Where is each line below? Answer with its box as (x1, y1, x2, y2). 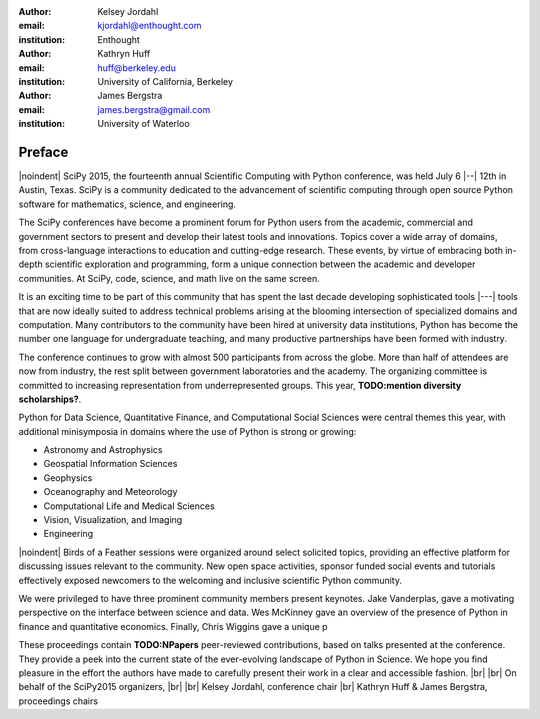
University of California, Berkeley (97, 75, 234, 87)
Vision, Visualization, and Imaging (43, 514, 183, 526)
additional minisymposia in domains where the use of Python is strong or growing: (18, 425, 357, 437)
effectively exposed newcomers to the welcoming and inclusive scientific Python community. (18, 574, 402, 586)
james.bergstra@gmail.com (97, 103, 211, 115)
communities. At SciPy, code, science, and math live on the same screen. (18, 272, 320, 284)
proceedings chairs (18, 695, 99, 707)
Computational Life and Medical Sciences (43, 500, 215, 512)
